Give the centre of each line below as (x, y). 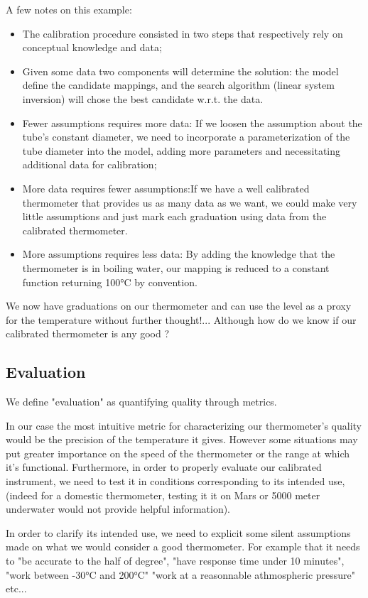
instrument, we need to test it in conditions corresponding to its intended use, (175, 481)
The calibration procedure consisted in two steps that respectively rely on (183, 33)
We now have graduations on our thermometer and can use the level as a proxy (179, 306)
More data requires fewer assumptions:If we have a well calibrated (166, 188)
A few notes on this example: (69, 9)
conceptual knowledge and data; (92, 47)
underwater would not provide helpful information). (118, 509)
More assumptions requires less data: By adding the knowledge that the (179, 254)
